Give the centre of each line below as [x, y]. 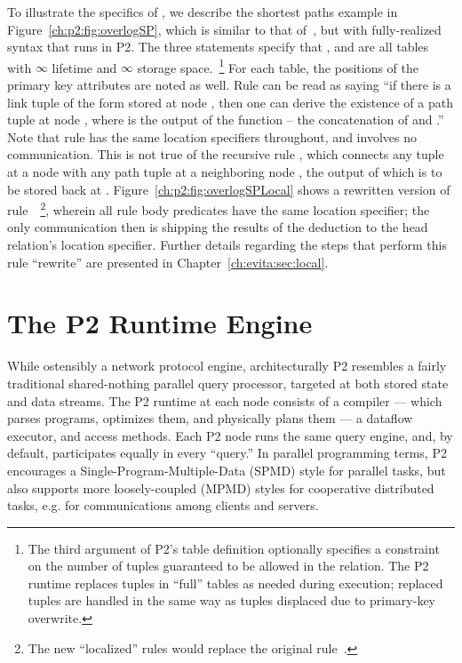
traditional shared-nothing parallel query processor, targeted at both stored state [228, 383]
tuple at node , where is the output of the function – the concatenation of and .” [226, 120]
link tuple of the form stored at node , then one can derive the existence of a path [230, 102]
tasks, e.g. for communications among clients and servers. [163, 505]
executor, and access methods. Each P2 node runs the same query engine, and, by [230, 435]
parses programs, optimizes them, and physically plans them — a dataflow [210, 418]
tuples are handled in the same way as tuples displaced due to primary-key [232, 600]
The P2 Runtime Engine [160, 323]
